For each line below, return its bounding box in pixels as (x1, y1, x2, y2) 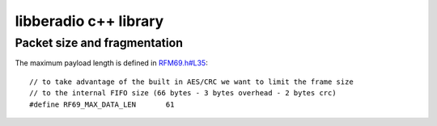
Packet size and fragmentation (15, 36, 184, 50)
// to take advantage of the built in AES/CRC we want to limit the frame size (29, 77, 354, 86)
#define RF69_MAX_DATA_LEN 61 (29, 99, 175, 109)
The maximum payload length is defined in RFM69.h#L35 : (15, 58, 208, 68)
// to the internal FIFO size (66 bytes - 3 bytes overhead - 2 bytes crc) (29, 89, 337, 98)
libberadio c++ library (15, 12, 164, 30)
